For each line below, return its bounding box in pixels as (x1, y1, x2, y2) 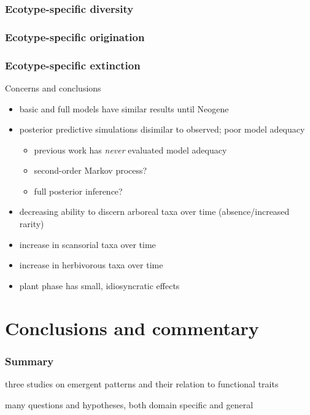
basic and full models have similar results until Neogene (19, 102, 229, 115)
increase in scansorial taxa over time (19, 238, 156, 250)
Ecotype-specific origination (5, 29, 145, 44)
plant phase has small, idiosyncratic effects (19, 279, 180, 292)
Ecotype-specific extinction (5, 57, 141, 72)
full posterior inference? (34, 184, 123, 197)
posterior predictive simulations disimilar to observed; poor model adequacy (19, 123, 305, 136)
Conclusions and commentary (5, 315, 259, 340)
